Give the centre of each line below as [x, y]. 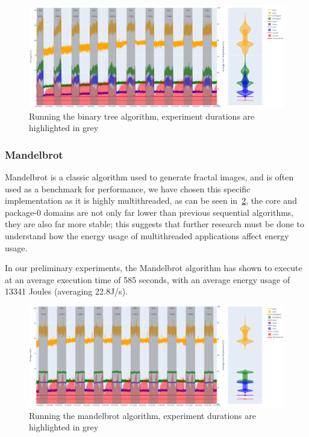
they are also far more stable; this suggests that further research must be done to [155, 224]
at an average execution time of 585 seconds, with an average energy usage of [148, 279]
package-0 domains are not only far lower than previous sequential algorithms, [149, 212]
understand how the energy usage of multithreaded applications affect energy [147, 235]
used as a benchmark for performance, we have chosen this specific [128, 188]
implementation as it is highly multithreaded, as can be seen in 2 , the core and [151, 200]
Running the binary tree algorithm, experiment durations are [142, 116]
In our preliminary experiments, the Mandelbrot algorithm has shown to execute [154, 268]
